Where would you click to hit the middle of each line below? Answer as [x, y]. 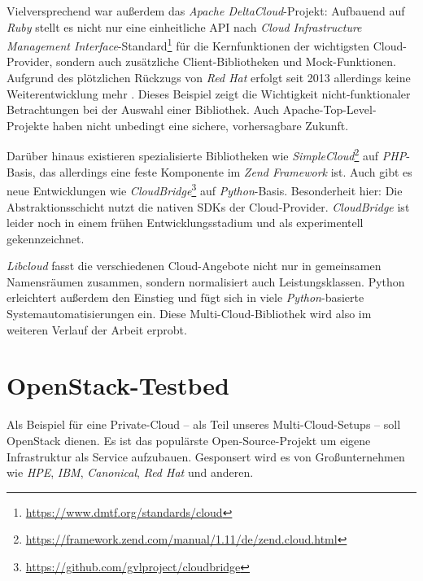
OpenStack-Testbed [118, 385]
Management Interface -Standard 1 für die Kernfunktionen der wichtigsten [188, 44]
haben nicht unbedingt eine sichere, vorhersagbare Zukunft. [201, 125]
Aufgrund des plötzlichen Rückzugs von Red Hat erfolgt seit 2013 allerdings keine [209, 78]
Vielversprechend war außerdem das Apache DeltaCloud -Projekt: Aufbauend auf [206, 11]
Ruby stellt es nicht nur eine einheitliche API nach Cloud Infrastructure [184, 26]
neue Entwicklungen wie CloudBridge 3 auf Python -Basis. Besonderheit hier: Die [205, 189]
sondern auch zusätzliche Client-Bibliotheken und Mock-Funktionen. [226, 61]
